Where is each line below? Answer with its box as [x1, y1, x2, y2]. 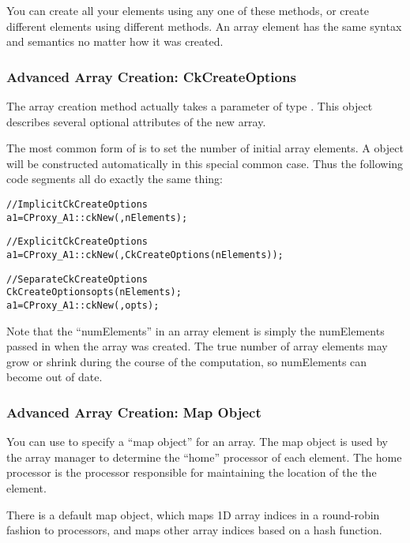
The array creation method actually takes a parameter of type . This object [6, 98, 373, 114]
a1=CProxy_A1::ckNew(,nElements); [6, 212, 188, 223]
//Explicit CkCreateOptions [6, 236, 148, 248]
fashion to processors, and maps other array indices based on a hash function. [6, 522, 382, 538]
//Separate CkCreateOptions [6, 273, 148, 285]
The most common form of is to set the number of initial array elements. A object [6, 140, 404, 156]
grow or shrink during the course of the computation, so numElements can [6, 353, 367, 369]
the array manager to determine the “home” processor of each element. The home [6, 448, 402, 465]
